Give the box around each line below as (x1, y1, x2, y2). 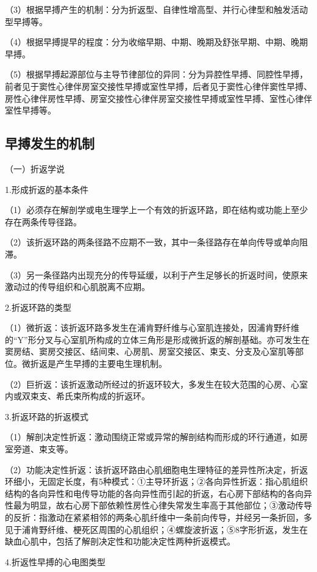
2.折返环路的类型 (5, 300, 71, 313)
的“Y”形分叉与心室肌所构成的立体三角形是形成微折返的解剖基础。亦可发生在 (5, 333, 310, 346)
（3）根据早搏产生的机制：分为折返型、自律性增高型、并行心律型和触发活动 (5, 3, 308, 15)
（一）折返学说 (5, 162, 65, 175)
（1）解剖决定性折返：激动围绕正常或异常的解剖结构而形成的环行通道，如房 (5, 430, 308, 443)
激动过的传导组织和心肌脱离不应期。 (5, 280, 150, 293)
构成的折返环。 (90, 389, 150, 402)
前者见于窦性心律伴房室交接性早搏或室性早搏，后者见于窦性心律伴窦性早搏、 (5, 79, 312, 92)
